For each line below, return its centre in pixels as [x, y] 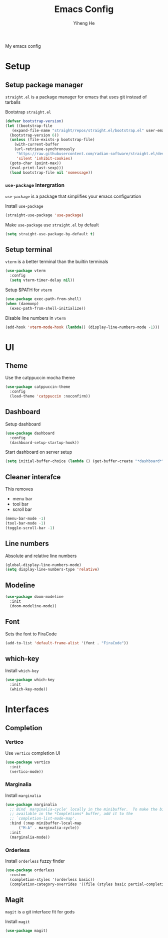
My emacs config [23, 46]
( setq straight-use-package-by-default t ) [50, 234]
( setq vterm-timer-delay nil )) [42, 280]
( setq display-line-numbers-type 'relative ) [52, 570]
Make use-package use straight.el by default [52, 225]
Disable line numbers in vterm [35, 318]
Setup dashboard [23, 424]
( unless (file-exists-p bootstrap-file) [52, 140]
